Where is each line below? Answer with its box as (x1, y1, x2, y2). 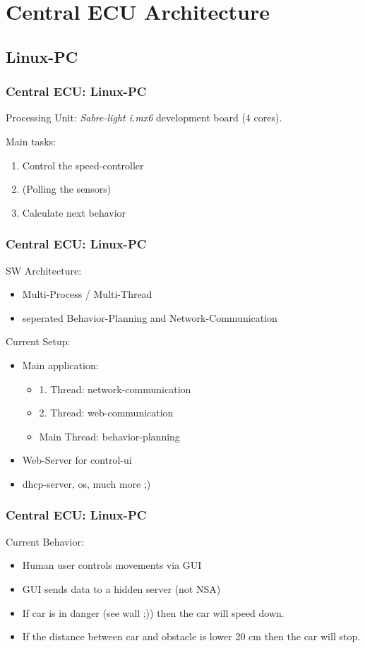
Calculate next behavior (22, 205, 126, 220)
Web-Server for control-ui (22, 452, 132, 467)
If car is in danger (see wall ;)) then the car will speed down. (22, 605, 285, 620)
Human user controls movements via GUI (22, 558, 202, 572)
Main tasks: (6, 133, 56, 148)
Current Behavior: (6, 534, 84, 548)
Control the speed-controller (22, 157, 144, 172)
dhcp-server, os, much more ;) (22, 476, 151, 491)
